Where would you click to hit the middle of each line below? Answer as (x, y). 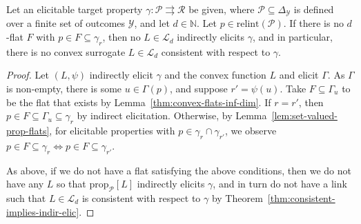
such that (26, 198)
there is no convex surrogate (66, 51)
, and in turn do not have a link (280, 184)
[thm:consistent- (301, 198)
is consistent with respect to (141, 198)
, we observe (251, 131)
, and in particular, (292, 37)
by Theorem (237, 198)
